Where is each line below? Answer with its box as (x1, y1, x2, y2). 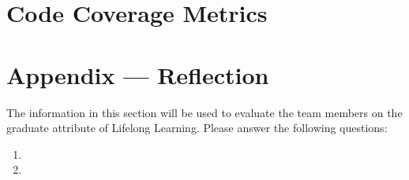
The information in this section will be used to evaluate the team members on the (6, 104, 403, 120)
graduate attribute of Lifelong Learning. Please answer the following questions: (6, 119, 388, 136)
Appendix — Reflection (6, 58, 269, 90)
